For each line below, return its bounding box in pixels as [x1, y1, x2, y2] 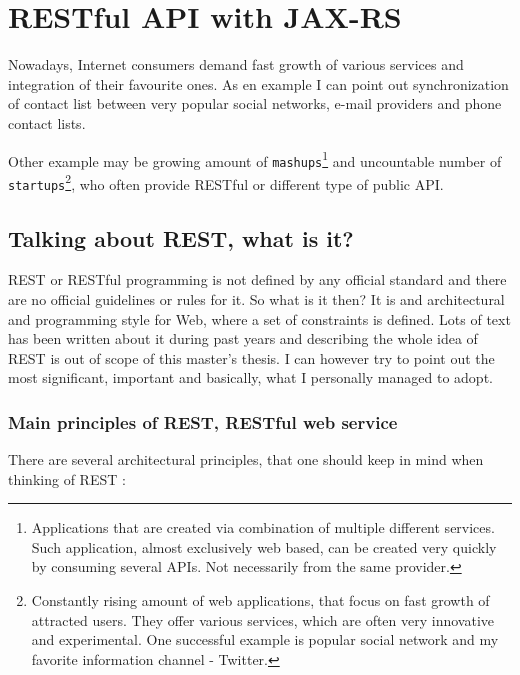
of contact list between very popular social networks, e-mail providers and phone [8, 93, 502, 114]
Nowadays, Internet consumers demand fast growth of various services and [8, 54, 464, 75]
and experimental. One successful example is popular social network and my [31, 629, 499, 650]
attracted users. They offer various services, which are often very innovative [31, 609, 495, 630]
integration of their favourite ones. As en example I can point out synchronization [8, 73, 509, 94]
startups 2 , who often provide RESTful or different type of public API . [8, 170, 444, 194]
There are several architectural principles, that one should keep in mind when [8, 449, 484, 470]
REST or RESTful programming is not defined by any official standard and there [8, 269, 507, 290]
